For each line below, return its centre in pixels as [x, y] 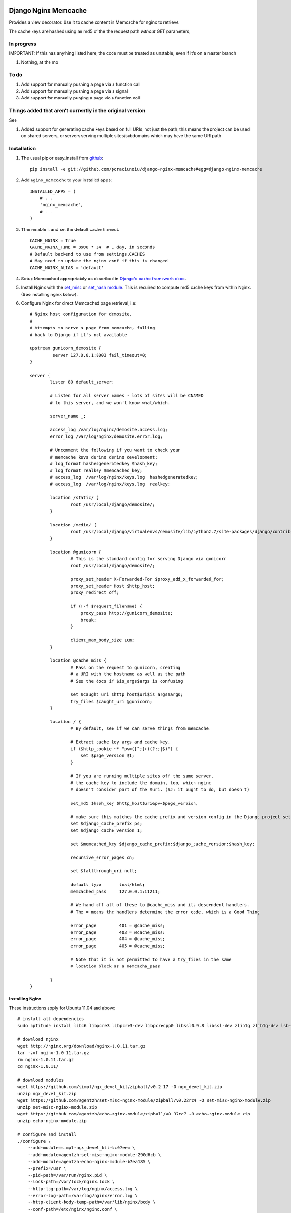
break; [89, 620]
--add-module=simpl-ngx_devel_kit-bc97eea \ [81, 1148]
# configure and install [47, 1134]
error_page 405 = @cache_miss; [118, 946]
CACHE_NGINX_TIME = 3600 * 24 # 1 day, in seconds [92, 247]
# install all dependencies [51, 1019]
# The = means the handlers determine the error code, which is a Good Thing [165, 912]
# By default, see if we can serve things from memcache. [141, 729]
